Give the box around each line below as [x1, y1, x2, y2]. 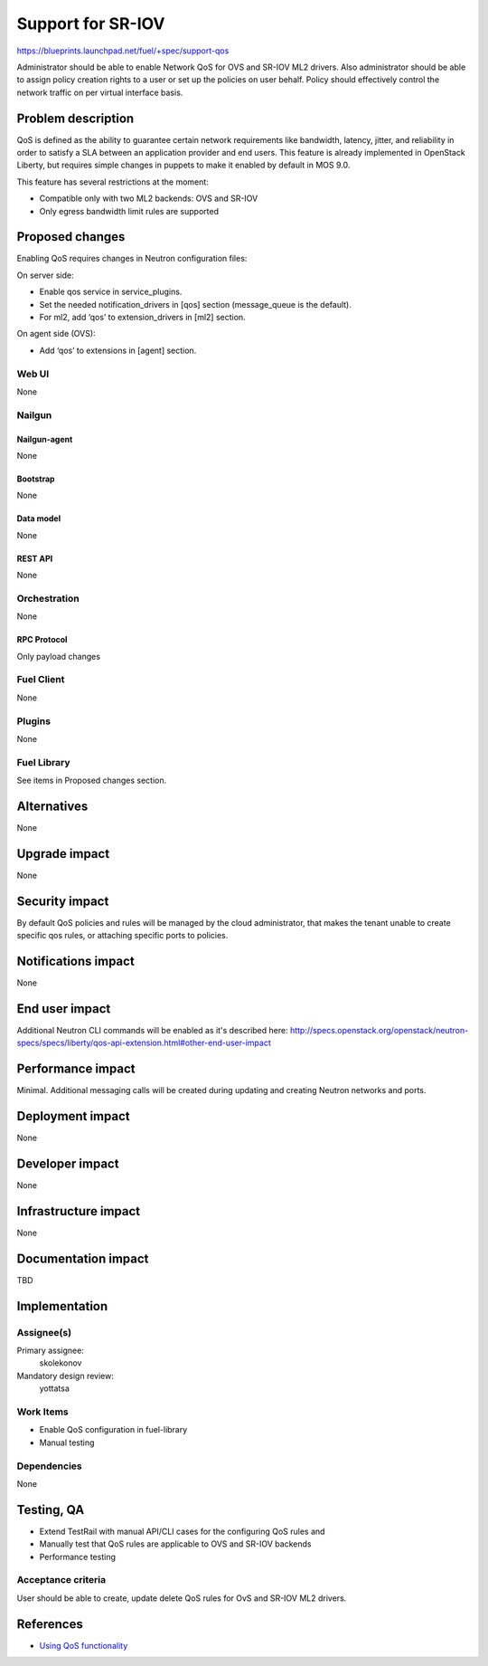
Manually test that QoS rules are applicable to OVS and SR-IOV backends [39, 1538, 312, 1549]
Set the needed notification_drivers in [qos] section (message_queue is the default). [39, 299, 352, 309]
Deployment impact [16, 1109, 130, 1124]
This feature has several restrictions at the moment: [16, 176, 210, 187]
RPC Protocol [16, 634, 68, 645]
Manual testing [39, 1437, 95, 1448]
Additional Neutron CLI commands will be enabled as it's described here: [16, 1024, 288, 1035]
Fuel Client [16, 673, 65, 686]
